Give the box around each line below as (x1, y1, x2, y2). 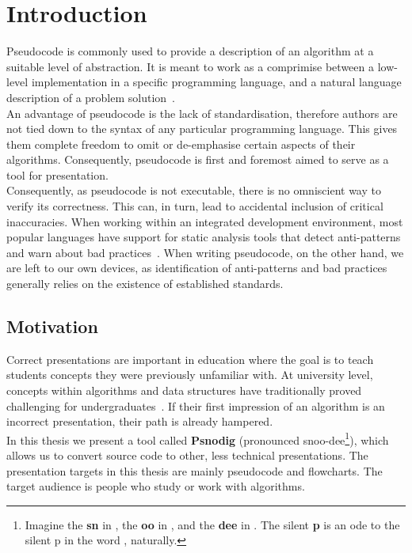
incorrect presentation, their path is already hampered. (6, 413, 273, 430)
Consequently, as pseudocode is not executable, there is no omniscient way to (6, 182, 381, 199)
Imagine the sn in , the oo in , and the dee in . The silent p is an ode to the (25, 516, 400, 532)
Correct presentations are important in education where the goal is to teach (6, 350, 374, 367)
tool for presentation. (6, 166, 109, 183)
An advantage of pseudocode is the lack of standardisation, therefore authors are (6, 104, 398, 121)
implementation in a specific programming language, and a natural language (31, 74, 402, 90)
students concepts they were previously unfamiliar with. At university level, (6, 366, 373, 383)
